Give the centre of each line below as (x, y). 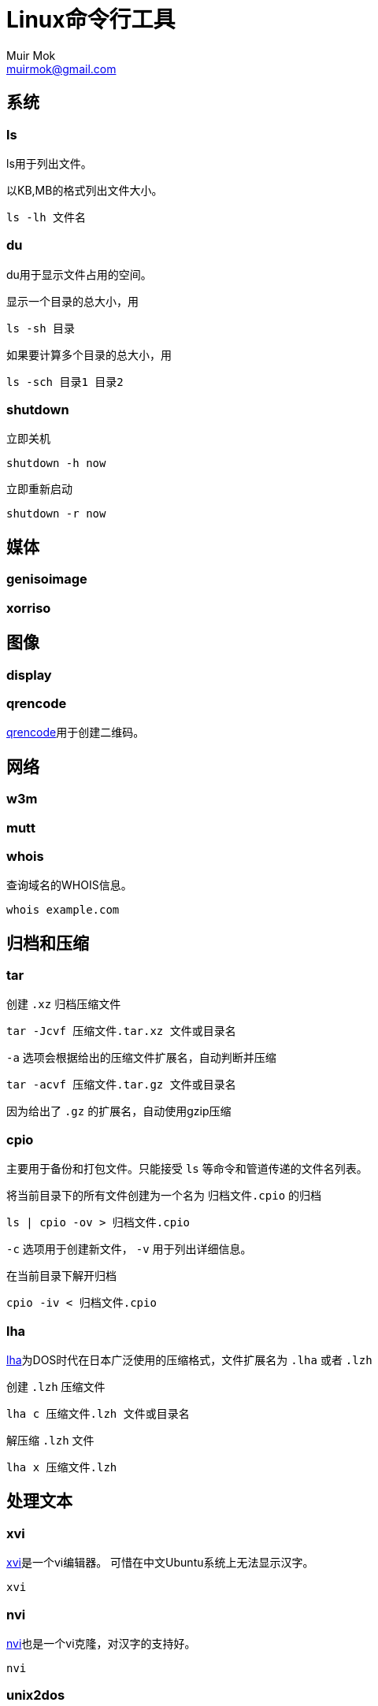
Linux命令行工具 (91, 20)
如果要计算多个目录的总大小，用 (89, 354)
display (29, 675)
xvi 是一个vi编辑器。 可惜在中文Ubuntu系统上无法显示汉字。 (160, 1563)
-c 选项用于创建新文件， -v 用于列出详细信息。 (129, 1249)
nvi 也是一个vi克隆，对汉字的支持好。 (101, 1643)
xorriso (29, 608)
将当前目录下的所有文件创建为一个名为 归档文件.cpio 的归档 (164, 1196)
